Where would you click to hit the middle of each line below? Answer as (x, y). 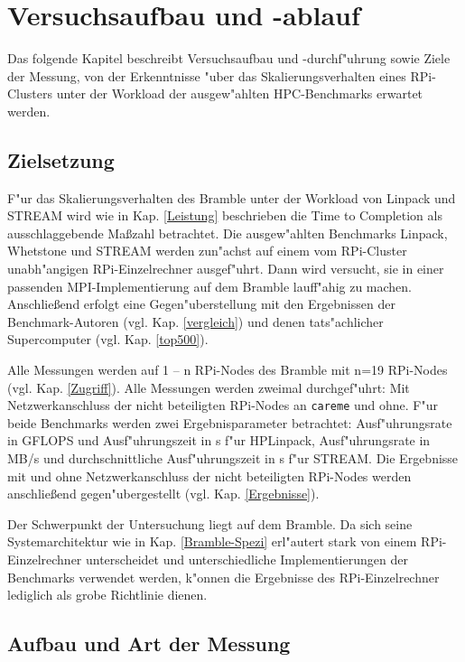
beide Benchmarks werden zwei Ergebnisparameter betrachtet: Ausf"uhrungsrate (230, 422)
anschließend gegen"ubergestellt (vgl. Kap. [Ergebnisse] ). (163, 494)
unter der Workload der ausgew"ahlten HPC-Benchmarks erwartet (240, 93)
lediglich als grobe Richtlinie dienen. (107, 595)
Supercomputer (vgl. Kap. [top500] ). (108, 339)
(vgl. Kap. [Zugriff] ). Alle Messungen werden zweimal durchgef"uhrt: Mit (209, 387)
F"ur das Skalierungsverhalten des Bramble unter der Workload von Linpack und (232, 197)
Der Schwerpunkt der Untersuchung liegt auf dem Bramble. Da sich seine (210, 523)
